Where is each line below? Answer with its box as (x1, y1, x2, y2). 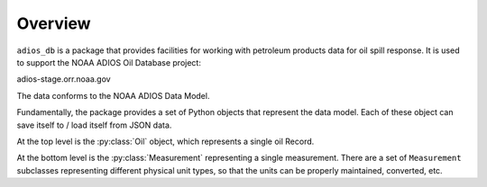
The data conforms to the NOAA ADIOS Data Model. (16, 90, 210, 101)
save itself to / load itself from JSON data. (16, 120, 172, 130)
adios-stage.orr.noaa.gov (16, 74, 112, 85)
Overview (16, 13, 91, 33)
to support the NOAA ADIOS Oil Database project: (16, 57, 202, 67)
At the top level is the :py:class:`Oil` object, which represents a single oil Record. (16, 136, 315, 147)
